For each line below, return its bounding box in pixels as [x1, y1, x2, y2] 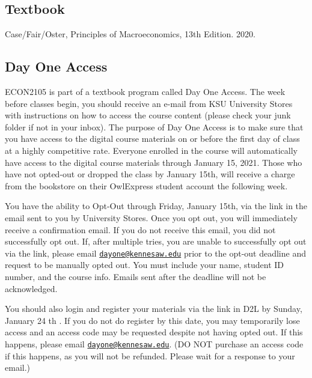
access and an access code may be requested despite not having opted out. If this [5, 326, 303, 338]
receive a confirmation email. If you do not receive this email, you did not [5, 223, 276, 236]
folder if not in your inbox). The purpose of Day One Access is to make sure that [5, 120, 304, 133]
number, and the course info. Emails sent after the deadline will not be [5, 270, 266, 282]
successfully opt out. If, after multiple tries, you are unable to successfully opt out [5, 235, 307, 248]
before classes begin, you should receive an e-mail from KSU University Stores [5, 97, 293, 109]
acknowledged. [5, 282, 58, 294]
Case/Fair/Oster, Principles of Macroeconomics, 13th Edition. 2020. [5, 28, 255, 40]
